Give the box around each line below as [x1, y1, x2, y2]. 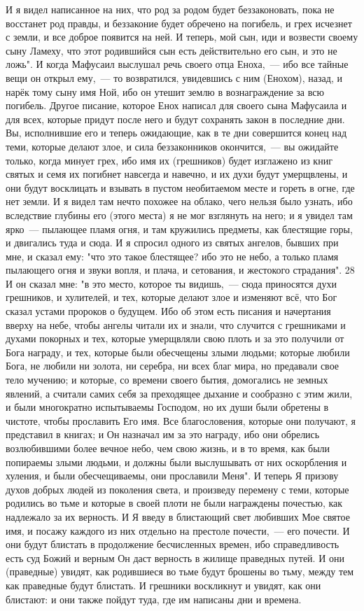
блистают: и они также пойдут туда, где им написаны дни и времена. [6, 591, 302, 606]
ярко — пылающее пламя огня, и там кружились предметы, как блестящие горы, [6, 221, 353, 236]
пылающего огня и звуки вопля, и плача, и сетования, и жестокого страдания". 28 [6, 262, 355, 277]
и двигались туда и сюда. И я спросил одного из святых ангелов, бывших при [6, 235, 339, 250]
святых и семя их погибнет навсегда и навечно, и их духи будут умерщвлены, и [6, 167, 348, 181]
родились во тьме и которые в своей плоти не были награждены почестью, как [6, 496, 343, 510]
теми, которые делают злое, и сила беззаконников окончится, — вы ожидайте [6, 139, 339, 153]
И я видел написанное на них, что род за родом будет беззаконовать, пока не [6, 2, 335, 16]
